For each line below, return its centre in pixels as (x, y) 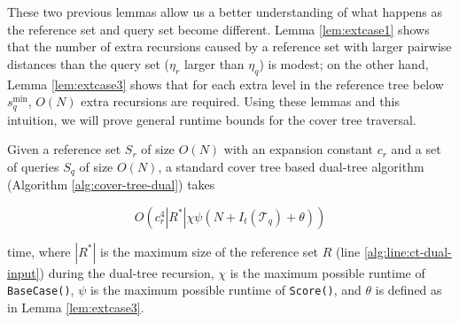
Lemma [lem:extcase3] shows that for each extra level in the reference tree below (226, 84)
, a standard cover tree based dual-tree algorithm (291, 166)
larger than (214, 63)
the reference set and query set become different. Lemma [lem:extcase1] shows (218, 29)
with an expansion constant (299, 149)
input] (23, 272)
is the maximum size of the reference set (210, 251)
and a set (416, 149)
